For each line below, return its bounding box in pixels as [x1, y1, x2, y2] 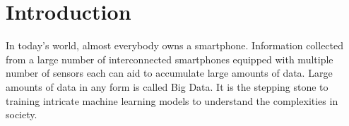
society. [6, 107, 37, 122]
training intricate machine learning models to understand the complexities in [6, 93, 338, 108]
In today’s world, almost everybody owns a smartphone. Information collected [6, 38, 344, 53]
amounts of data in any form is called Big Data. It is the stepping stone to [6, 79, 329, 94]
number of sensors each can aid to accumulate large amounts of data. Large [6, 65, 333, 80]
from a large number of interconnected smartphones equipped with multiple [6, 51, 333, 66]
